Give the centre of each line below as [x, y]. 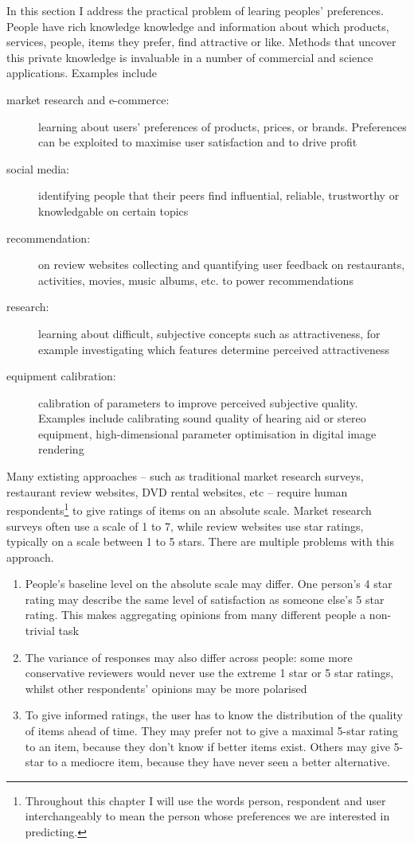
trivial [40, 631]
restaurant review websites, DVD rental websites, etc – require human [177, 491]
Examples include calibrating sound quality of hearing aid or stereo [202, 418]
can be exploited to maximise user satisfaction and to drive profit [198, 142]
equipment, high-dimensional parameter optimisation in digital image [207, 433]
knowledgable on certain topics [113, 210]
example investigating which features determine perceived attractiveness [214, 349]
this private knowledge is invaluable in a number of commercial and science [190, 57]
